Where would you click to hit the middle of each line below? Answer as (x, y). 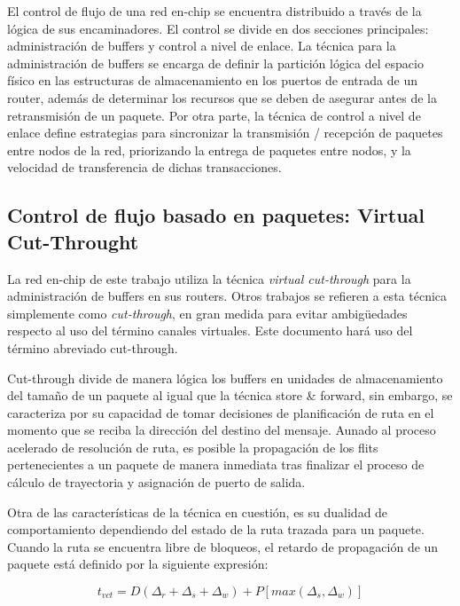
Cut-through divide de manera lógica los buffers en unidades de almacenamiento (225, 378)
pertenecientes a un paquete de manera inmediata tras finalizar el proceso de (216, 464)
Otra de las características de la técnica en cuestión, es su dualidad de (198, 512)
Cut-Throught (73, 241)
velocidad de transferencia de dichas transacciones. (144, 167)
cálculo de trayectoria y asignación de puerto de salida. (156, 482)
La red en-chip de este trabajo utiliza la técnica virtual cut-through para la (209, 278)
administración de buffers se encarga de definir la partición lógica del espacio (215, 63)
